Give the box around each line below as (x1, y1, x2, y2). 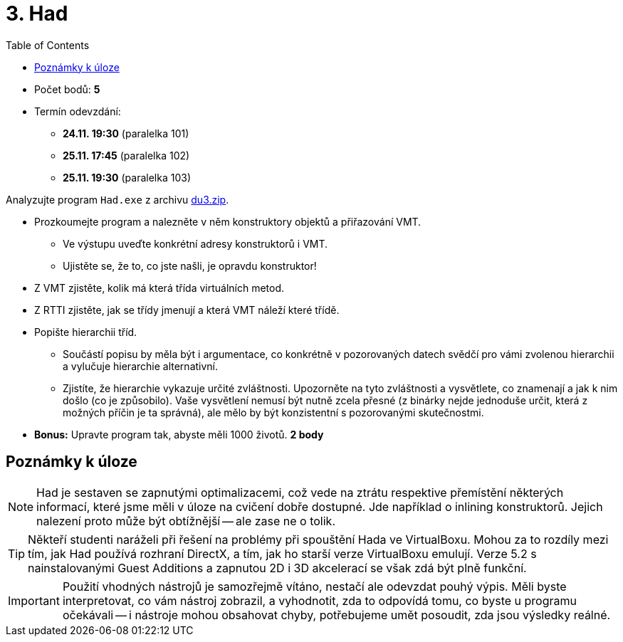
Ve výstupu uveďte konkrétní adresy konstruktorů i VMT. (63, 237, 328, 250)
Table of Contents (6, 38, 90, 51)
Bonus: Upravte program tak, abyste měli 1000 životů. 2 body (34, 428, 324, 441)
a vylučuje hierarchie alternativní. (63, 359, 219, 372)
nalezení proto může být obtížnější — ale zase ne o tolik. (36, 513, 335, 528)
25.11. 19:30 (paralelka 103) (63, 171, 191, 184)
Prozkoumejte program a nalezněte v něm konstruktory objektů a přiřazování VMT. (34, 215, 422, 228)
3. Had (6, 1, 68, 26)
